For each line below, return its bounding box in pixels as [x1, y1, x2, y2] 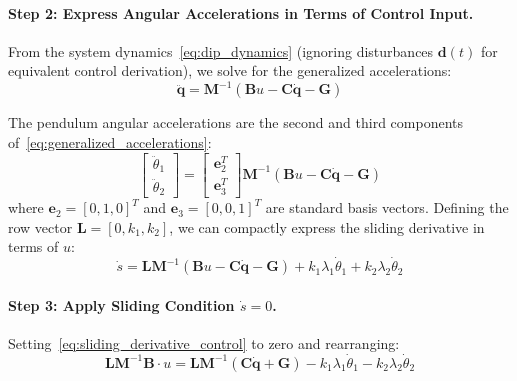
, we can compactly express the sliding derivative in [169, 216, 485, 237]
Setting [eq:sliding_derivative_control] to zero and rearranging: [8, 332, 400, 353]
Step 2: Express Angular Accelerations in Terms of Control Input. [8, 2, 474, 23]
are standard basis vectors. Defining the [265, 197, 509, 218]
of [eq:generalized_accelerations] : [8, 132, 212, 153]
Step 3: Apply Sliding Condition [8, 294, 235, 315]
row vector [8, 216, 73, 237]
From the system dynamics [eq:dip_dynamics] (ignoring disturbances [8, 40, 434, 61]
